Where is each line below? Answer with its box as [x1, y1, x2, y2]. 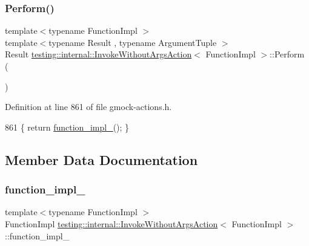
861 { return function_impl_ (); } [5, 120, 130, 133]
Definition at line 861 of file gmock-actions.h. [5, 100, 172, 113]
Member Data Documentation [5, 150, 198, 169]
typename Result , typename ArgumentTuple [48, 36, 217, 48]
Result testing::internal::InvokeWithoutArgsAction [5, 48, 192, 60]
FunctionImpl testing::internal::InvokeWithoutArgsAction [5, 217, 218, 230]
